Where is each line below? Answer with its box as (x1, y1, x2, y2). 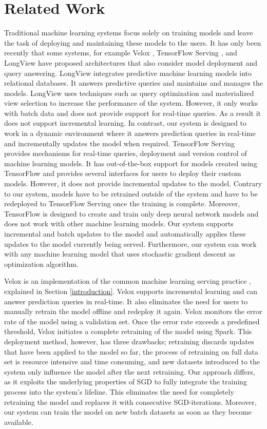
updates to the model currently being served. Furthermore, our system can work (4, 238, 257, 249)
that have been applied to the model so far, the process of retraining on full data (4, 346, 258, 357)
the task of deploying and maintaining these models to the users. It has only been (4, 37, 261, 48)
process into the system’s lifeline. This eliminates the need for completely (4, 386, 234, 397)
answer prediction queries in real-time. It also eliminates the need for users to (4, 296, 248, 306)
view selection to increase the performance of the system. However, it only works (4, 98, 258, 108)
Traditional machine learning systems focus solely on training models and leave (4, 27, 253, 38)
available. (4, 416, 33, 427)
